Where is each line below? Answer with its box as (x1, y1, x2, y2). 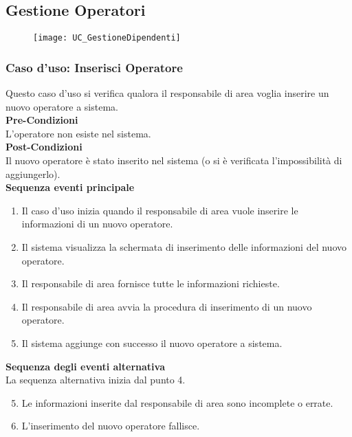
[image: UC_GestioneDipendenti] (33, 33, 181, 43)
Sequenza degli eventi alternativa (5, 359, 165, 373)
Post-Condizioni (5, 139, 82, 154)
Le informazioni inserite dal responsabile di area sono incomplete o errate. (21, 395, 333, 410)
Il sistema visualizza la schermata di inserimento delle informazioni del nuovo (21, 240, 346, 254)
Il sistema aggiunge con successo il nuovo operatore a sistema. (21, 335, 283, 350)
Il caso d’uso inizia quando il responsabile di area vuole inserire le (21, 203, 298, 217)
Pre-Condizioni (5, 113, 78, 127)
